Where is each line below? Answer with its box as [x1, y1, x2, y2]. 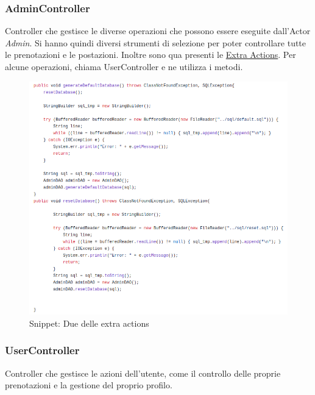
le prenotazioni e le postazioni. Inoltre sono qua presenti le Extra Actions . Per [5, 48, 296, 61]
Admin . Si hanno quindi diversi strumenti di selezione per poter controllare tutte [5, 36, 306, 49]
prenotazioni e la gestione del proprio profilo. [5, 379, 172, 391]
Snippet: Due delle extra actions [29, 316, 149, 329]
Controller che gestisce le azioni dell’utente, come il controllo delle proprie [5, 366, 281, 379]
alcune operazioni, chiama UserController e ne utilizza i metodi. [5, 60, 243, 73]
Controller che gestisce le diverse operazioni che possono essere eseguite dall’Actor [5, 24, 311, 37]
